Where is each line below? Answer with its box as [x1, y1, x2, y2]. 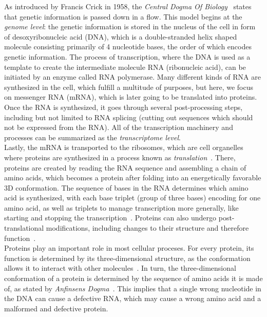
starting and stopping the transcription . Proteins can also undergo [4, 212, 217, 223]
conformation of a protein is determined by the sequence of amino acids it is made [4, 273, 263, 284]
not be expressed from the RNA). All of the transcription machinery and [4, 122, 233, 133]
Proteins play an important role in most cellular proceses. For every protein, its [4, 243, 254, 253]
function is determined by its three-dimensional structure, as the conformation [4, 252, 251, 263]
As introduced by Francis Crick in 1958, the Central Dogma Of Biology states [4, 1, 252, 11]
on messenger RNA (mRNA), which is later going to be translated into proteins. [4, 91, 257, 102]
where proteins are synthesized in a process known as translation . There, [4, 152, 236, 162]
